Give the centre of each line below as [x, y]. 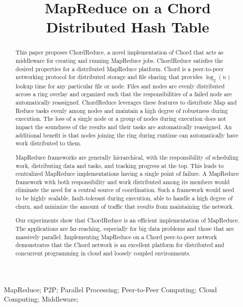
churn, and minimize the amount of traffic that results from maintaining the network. [125, 206]
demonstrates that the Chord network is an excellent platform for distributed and [120, 245]
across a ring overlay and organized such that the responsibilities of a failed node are [124, 94]
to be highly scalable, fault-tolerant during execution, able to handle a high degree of [124, 198]
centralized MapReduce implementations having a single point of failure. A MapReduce [127, 174]
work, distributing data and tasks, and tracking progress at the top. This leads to [120, 165]
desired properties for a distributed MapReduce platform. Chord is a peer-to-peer [120, 69]
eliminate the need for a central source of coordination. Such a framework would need [125, 190]
